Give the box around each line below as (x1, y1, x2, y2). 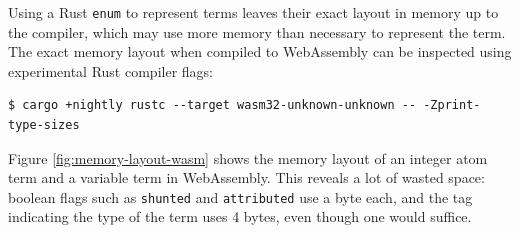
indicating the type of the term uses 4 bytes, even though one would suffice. (8, 206, 472, 227)
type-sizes (8, 118, 80, 133)
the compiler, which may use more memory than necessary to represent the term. (8, 21, 506, 42)
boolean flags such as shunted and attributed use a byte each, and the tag (8, 186, 473, 207)
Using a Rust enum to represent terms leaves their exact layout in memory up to (8, 2, 499, 22)
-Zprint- (423, 98, 481, 113)
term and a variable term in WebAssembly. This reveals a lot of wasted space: (8, 167, 485, 188)
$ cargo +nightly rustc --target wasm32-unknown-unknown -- (8, 98, 417, 113)
